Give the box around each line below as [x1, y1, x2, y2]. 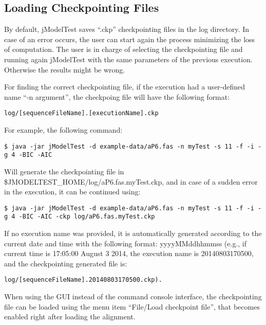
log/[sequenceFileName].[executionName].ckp [4, 110, 159, 117]
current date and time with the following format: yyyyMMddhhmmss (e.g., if [4, 238, 247, 248]
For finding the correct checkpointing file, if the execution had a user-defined [4, 81, 245, 92]
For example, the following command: [4, 124, 123, 135]
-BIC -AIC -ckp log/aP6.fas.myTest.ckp [18, 213, 155, 221]
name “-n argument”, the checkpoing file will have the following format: [4, 91, 230, 102]
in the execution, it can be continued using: [4, 186, 141, 197]
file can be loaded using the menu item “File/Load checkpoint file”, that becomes [4, 301, 260, 312]
